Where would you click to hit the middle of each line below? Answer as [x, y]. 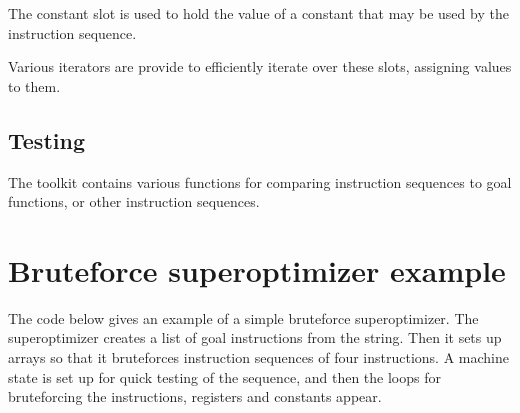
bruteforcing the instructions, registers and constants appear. [195, 396]
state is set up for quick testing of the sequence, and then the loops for [224, 376]
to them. [34, 85]
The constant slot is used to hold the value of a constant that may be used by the [258, 13]
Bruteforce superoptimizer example [257, 269]
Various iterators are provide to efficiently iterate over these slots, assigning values [260, 66]
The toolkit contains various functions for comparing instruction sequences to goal [260, 181]
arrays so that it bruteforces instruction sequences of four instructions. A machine [259, 357]
